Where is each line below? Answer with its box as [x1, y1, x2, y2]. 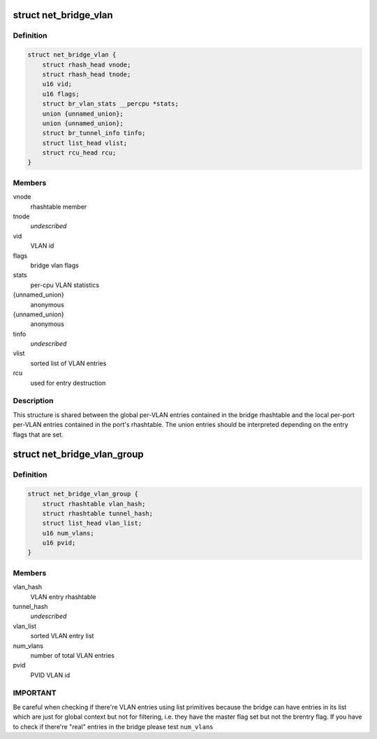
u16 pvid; [42, 539, 76, 547]
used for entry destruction [30, 379, 106, 387]
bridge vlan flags [30, 261, 80, 269]
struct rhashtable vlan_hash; [42, 500, 146, 507]
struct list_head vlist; [42, 139, 128, 147]
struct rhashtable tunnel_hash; [42, 509, 154, 517]
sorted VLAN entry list [30, 632, 94, 640]
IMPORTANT [13, 688, 57, 698]
